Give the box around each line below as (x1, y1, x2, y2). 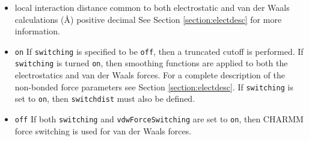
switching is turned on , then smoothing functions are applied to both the (14, 57, 288, 69)
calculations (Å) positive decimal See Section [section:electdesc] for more (14, 13, 282, 25)
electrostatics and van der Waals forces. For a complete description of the (14, 69, 285, 81)
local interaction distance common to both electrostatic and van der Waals (14, 1, 290, 13)
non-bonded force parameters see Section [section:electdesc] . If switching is (14, 80, 293, 93)
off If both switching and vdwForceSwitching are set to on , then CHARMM (14, 113, 304, 125)
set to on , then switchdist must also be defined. (14, 92, 195, 105)
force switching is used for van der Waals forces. (14, 124, 192, 137)
